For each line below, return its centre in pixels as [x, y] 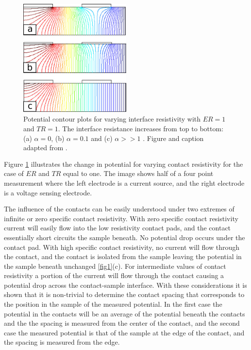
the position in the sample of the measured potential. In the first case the [113, 304]
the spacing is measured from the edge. [62, 342]
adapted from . [45, 148]
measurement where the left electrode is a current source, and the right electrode [124, 183]
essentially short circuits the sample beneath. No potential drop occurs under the [125, 237]
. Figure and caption [173, 138]
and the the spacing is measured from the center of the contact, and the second [122, 323]
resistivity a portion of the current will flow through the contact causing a [114, 275]
